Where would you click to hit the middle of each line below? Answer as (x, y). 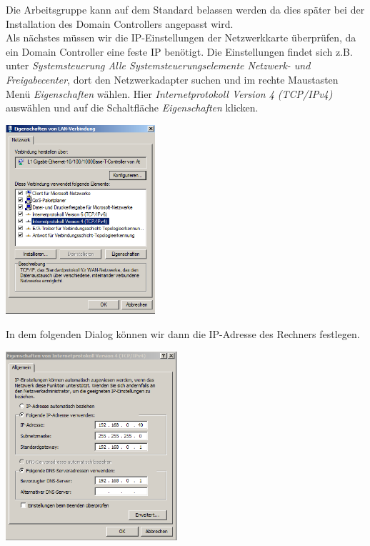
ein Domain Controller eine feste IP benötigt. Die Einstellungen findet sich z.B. (179, 51)
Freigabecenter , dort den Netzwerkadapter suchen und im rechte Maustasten (172, 79)
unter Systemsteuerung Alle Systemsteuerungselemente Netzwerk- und (158, 65)
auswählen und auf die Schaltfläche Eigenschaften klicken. (132, 108)
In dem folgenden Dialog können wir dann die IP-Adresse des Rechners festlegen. (183, 333)
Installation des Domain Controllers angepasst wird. (120, 23)
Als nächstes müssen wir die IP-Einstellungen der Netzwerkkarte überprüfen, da (181, 38)
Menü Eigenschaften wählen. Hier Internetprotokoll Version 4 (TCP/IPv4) (169, 93)
